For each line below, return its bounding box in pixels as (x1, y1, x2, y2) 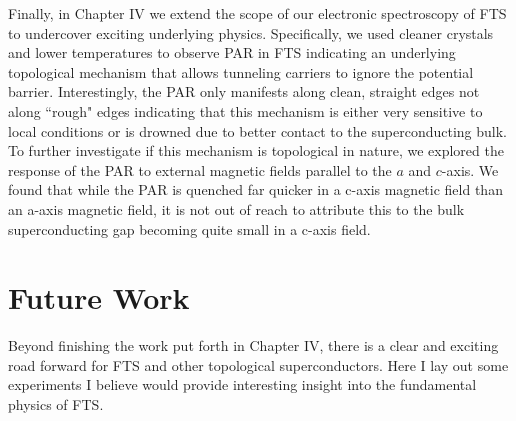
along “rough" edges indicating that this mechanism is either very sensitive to (8, 100, 483, 121)
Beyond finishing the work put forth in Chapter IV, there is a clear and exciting (8, 335, 499, 356)
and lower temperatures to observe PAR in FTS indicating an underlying (8, 42, 456, 63)
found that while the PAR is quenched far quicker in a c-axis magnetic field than (8, 179, 503, 200)
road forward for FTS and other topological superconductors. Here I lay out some (8, 354, 509, 375)
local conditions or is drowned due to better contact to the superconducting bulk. (8, 120, 507, 141)
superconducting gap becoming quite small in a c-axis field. (8, 218, 371, 239)
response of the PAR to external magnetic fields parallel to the (8, 159, 392, 180)
